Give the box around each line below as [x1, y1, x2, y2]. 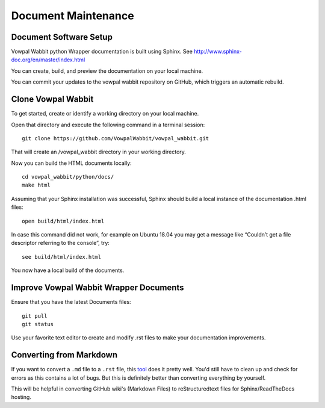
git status [22, 321, 54, 327]
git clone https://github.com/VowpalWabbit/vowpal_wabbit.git [22, 135, 209, 141]
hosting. [11, 394, 31, 401]
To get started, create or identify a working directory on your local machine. [11, 110, 199, 117]
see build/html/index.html [22, 253, 102, 260]
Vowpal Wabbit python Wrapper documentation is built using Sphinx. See [11, 48, 193, 55]
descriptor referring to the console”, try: [11, 240, 110, 247]
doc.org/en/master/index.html [11, 56, 85, 63]
